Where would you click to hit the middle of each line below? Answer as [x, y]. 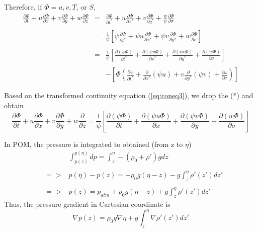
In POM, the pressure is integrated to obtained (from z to [94, 144]
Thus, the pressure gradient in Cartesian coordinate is [87, 204]
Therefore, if [23, 7]
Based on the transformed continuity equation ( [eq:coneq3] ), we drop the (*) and [129, 95]
